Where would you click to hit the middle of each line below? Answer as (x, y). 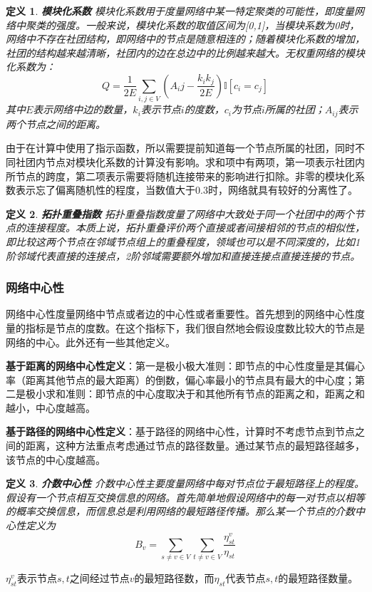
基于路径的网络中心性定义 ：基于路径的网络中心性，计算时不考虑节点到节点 (180, 431)
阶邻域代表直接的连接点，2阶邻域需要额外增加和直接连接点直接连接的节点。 (183, 255)
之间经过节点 (99, 578)
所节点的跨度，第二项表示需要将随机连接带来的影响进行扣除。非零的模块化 (180, 176)
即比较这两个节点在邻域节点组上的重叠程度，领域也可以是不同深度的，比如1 (183, 241)
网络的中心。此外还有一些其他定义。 (91, 342)
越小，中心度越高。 (51, 407)
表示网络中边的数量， (83, 109)
